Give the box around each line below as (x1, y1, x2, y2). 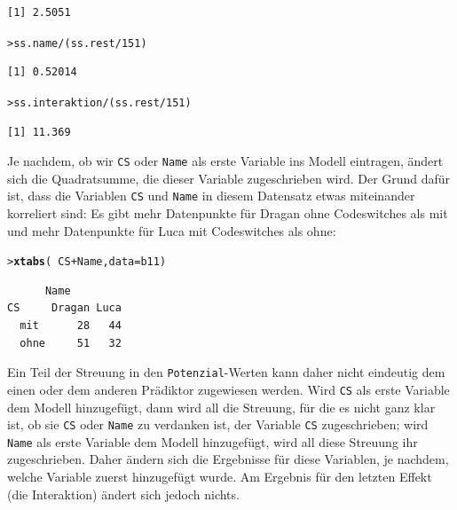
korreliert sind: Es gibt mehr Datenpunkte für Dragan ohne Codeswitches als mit (7, 204, 448, 222)
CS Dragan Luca (7, 302, 122, 315)
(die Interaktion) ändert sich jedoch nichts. (7, 484, 240, 503)
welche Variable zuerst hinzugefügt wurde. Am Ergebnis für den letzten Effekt (7, 467, 432, 486)
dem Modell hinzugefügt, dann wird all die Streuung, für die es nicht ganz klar (7, 397, 436, 416)
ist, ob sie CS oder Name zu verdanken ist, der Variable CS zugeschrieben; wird (7, 415, 429, 434)
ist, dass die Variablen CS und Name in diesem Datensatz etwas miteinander (7, 186, 415, 205)
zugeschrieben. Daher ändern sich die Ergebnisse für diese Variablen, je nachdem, (7, 450, 449, 468)
